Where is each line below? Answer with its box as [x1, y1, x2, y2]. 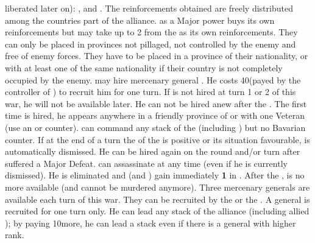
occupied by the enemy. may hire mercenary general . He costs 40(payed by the [5, 73, 301, 86]
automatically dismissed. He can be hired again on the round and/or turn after [5, 145, 300, 158]
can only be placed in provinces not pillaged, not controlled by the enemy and [5, 37, 296, 50]
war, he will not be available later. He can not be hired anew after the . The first [5, 97, 307, 110]
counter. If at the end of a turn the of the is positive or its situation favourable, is [5, 133, 310, 146]
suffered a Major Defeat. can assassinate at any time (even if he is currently [5, 157, 288, 169]
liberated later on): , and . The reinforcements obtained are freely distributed [5, 2, 293, 14]
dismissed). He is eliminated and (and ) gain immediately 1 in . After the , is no [5, 169, 305, 181]
